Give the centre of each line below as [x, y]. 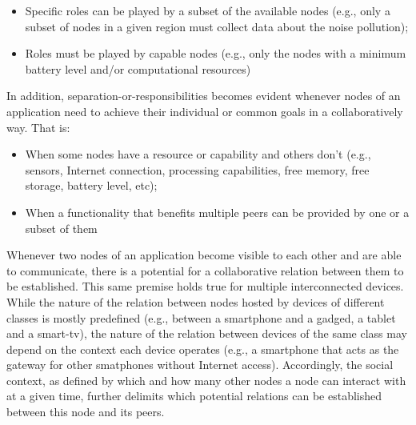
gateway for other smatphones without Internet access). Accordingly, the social [200, 365]
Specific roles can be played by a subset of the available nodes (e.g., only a [208, 10]
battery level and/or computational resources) [138, 68]
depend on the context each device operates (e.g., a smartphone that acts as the [203, 349]
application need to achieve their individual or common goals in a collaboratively [205, 111]
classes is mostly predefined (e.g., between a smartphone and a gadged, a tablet [201, 317]
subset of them [61, 228]
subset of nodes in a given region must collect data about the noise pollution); [217, 26]
